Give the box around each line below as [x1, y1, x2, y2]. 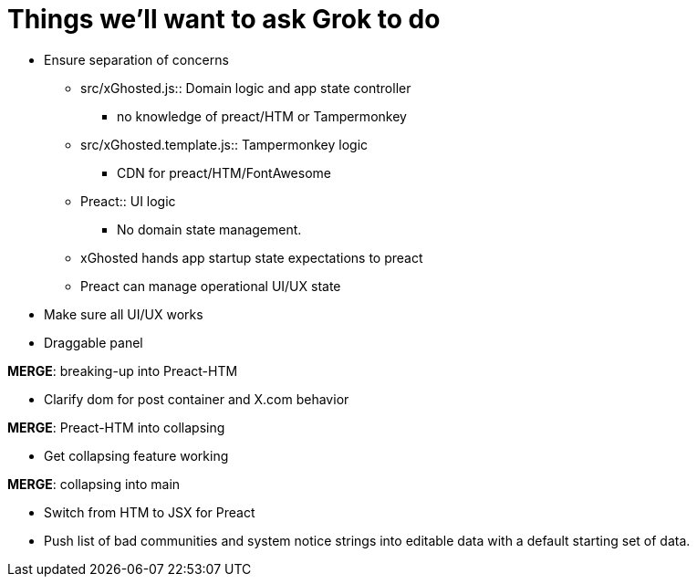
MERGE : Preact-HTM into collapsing [7, 419, 225, 435]
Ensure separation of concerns [44, 51, 229, 68]
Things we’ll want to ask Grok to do [7, 4, 441, 35]
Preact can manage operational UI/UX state [80, 277, 341, 294]
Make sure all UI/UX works [44, 306, 203, 322]
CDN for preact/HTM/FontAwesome [117, 164, 331, 181]
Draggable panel [44, 334, 143, 350]
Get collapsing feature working [44, 447, 229, 464]
